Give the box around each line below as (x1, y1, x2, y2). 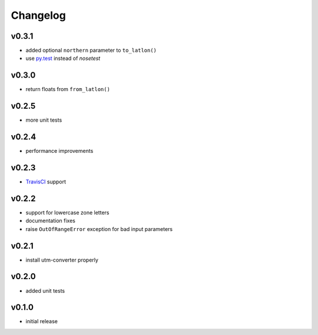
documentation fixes (25, 217, 76, 225)
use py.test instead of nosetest (25, 55, 101, 62)
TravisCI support (25, 178, 67, 185)
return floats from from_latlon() (25, 86, 110, 93)
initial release (25, 318, 58, 325)
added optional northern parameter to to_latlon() (25, 47, 157, 54)
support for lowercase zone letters (25, 209, 110, 216)
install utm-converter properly (25, 256, 98, 263)
